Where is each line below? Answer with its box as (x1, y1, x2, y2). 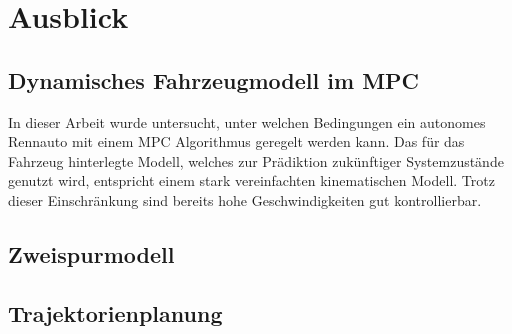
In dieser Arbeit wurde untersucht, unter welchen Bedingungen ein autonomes (8, 111, 486, 132)
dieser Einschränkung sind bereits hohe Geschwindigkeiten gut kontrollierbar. (8, 189, 482, 210)
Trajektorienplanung (8, 297, 223, 328)
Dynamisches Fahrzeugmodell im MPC (8, 64, 420, 95)
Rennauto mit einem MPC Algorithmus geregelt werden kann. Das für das (8, 131, 465, 152)
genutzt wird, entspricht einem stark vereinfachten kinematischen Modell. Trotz (8, 170, 495, 191)
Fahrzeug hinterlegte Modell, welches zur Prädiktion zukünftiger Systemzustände (8, 150, 504, 171)
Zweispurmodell (8, 238, 175, 269)
